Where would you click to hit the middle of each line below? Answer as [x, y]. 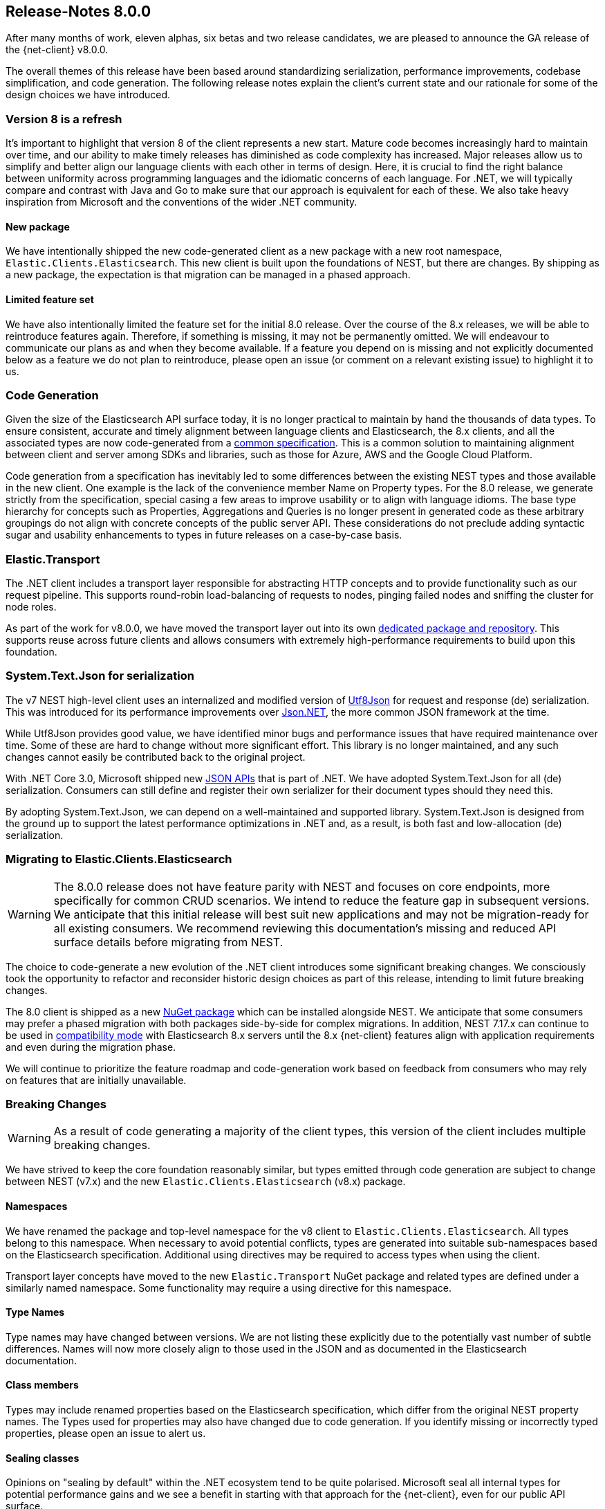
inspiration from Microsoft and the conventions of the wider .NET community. [181, 202]
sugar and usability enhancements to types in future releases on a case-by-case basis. [204, 535]
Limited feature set [50, 299]
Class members [42, 1385]
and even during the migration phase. [91, 1047]
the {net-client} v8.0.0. [57, 50]
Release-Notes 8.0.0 [78, 11]
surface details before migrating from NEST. [168, 942]
